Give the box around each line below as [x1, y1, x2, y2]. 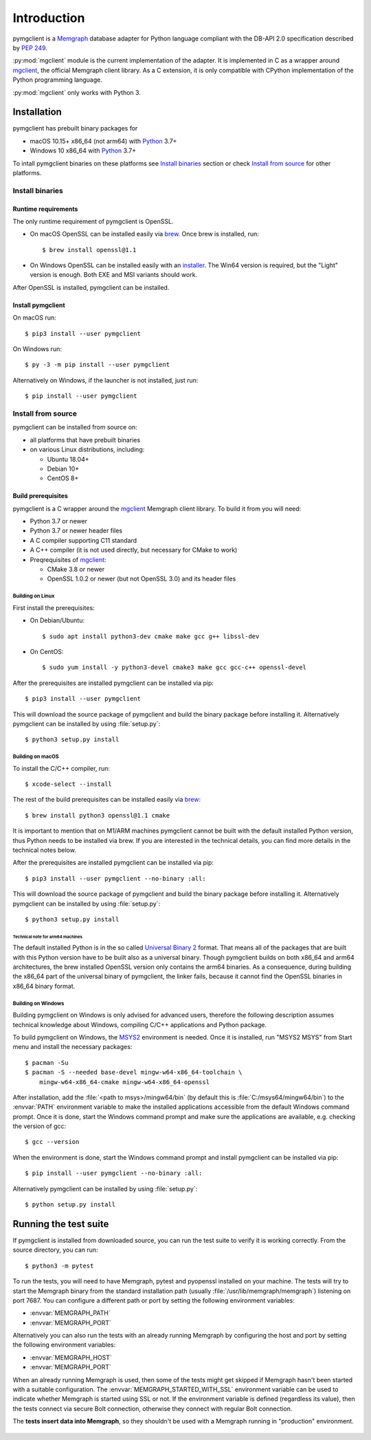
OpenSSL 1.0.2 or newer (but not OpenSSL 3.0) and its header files [47, 574, 236, 583]
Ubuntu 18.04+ [47, 455, 89, 463]
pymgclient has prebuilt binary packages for [12, 124, 138, 133]
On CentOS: [30, 647, 64, 655]
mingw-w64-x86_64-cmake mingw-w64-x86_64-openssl [38, 1078, 210, 1085]
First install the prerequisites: [12, 603, 95, 611]
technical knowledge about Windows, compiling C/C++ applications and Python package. [12, 1020, 267, 1028]
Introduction [12, 10, 85, 25]
